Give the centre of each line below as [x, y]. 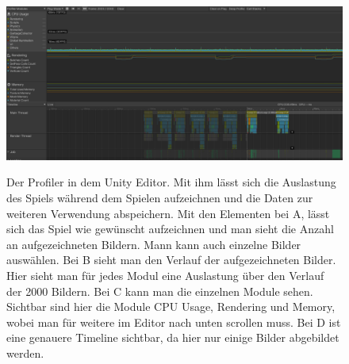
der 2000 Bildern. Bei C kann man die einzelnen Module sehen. [160, 291]
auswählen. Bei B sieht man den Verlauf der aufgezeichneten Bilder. [171, 260]
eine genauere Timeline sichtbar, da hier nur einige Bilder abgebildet [173, 337]
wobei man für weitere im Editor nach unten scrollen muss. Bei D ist [174, 322]
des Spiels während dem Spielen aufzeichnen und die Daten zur [160, 197]
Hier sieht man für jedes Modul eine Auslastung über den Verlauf [165, 275]
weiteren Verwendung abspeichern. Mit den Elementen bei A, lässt [168, 213]
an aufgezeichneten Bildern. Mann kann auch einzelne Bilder [154, 244]
